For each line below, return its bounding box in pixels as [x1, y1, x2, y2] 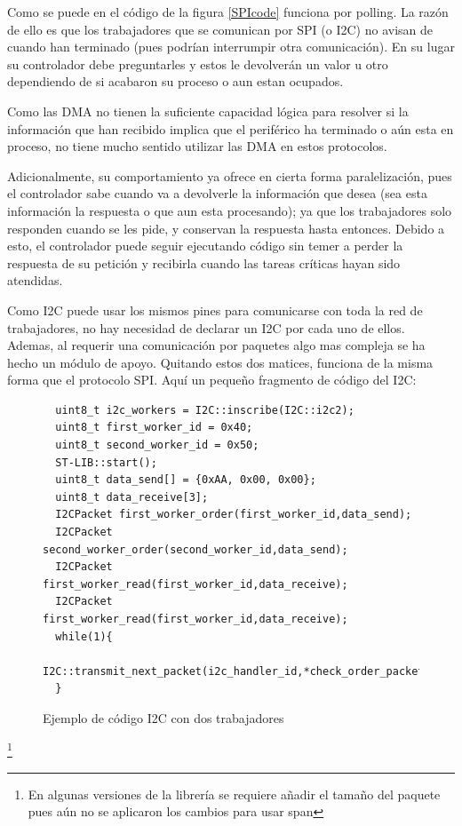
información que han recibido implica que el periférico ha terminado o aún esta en [7, 119, 454, 138]
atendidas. [7, 271, 63, 290]
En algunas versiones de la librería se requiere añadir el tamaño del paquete [28, 784, 441, 803]
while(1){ [55, 630, 113, 643]
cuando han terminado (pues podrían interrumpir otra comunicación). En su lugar [7, 37, 455, 56]
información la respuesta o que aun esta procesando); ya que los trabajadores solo [7, 201, 452, 219]
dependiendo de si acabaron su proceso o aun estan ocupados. [7, 72, 344, 91]
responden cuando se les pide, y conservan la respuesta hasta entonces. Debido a [7, 218, 445, 237]
